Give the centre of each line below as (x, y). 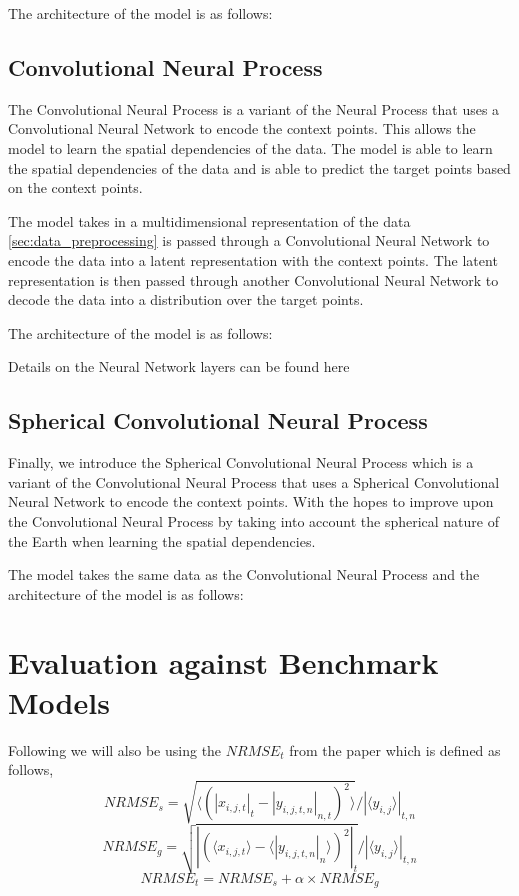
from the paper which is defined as (395, 749)
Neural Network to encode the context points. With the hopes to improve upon (251, 501)
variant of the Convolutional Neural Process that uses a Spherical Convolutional (254, 481)
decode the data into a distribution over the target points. (186, 299)
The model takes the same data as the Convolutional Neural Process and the (244, 574)
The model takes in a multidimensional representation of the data (209, 220)
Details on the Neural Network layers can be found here (179, 366)
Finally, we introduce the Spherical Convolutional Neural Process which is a (241, 462)
